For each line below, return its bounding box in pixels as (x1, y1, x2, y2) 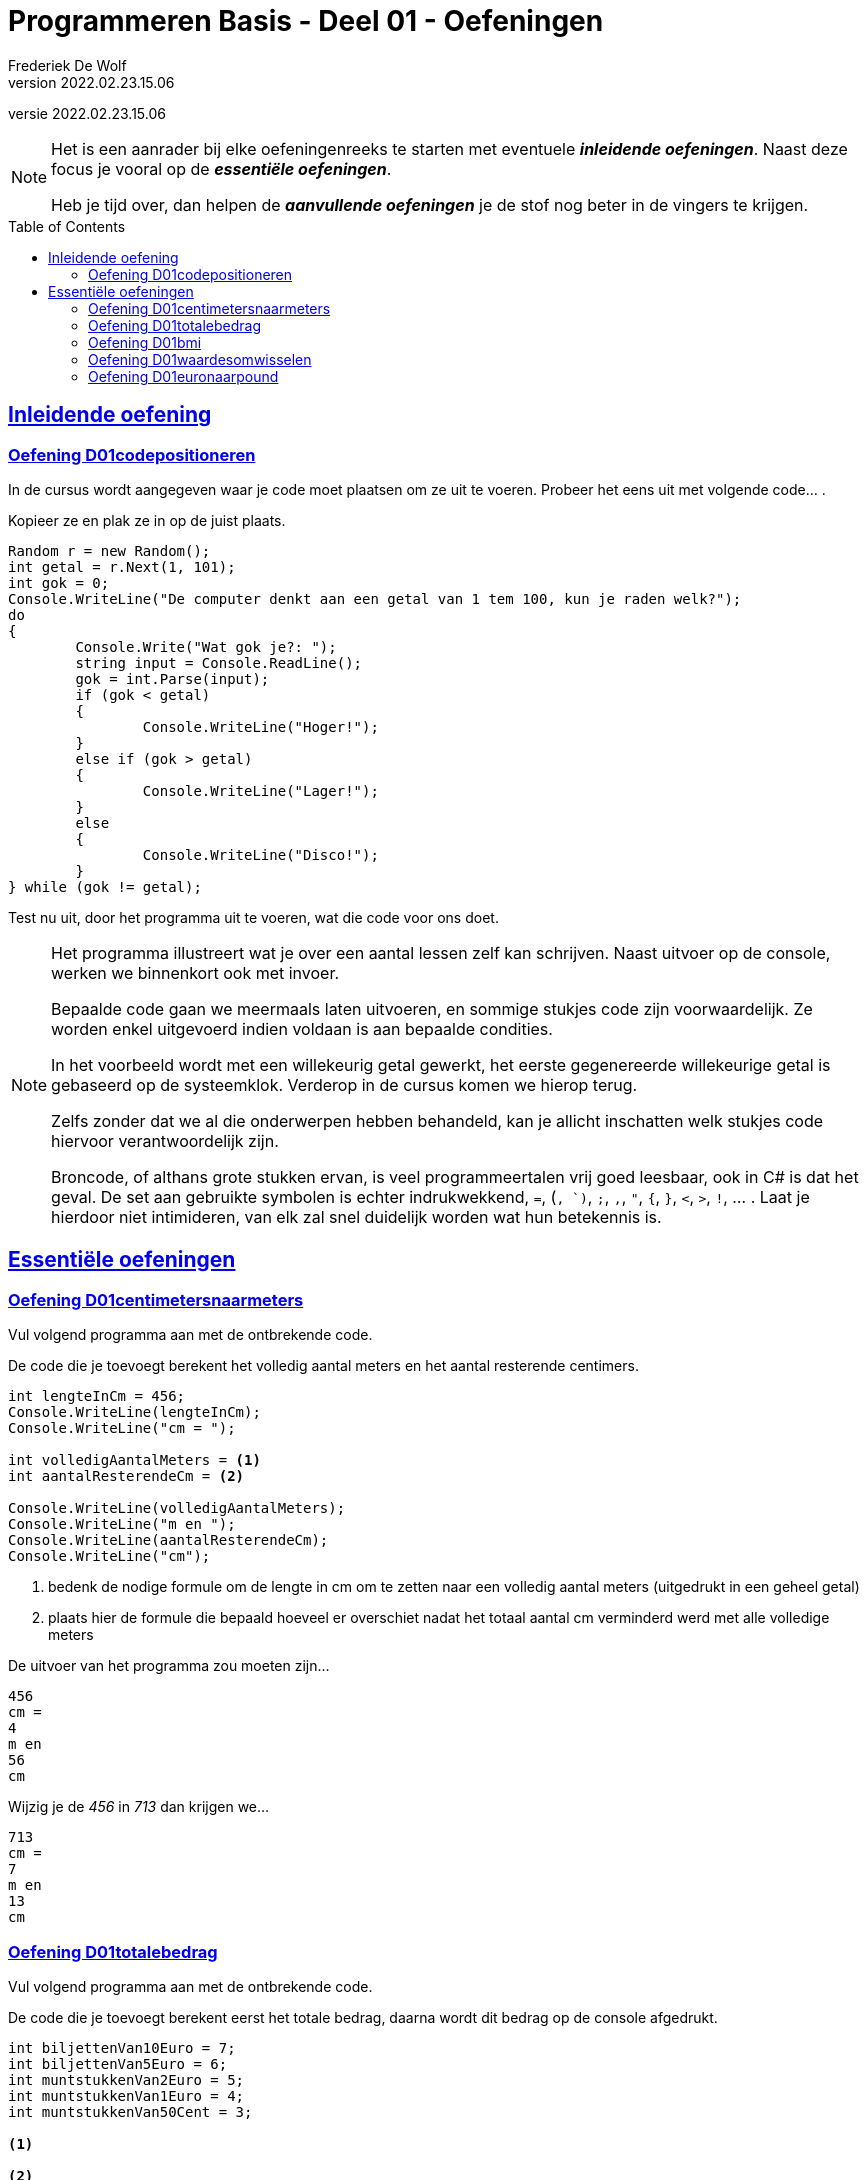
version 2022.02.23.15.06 (8, 73, 175, 91)
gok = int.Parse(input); (75, 670, 270, 687)
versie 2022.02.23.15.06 (8, 104, 166, 122)
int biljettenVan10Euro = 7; (8, 2039, 236, 2056)
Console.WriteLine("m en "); (8, 1516, 236, 1533)
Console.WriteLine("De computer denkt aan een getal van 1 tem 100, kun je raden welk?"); (8, 590, 742, 607)
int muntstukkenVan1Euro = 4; (8, 2087, 245, 2104)
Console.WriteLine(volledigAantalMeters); (8, 1500, 346, 1517)
